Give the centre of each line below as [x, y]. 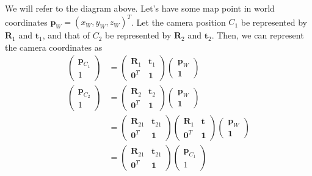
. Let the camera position [179, 22]
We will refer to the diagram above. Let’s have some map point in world [140, 8]
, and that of [66, 35]
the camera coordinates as [54, 47]
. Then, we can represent [258, 35]
